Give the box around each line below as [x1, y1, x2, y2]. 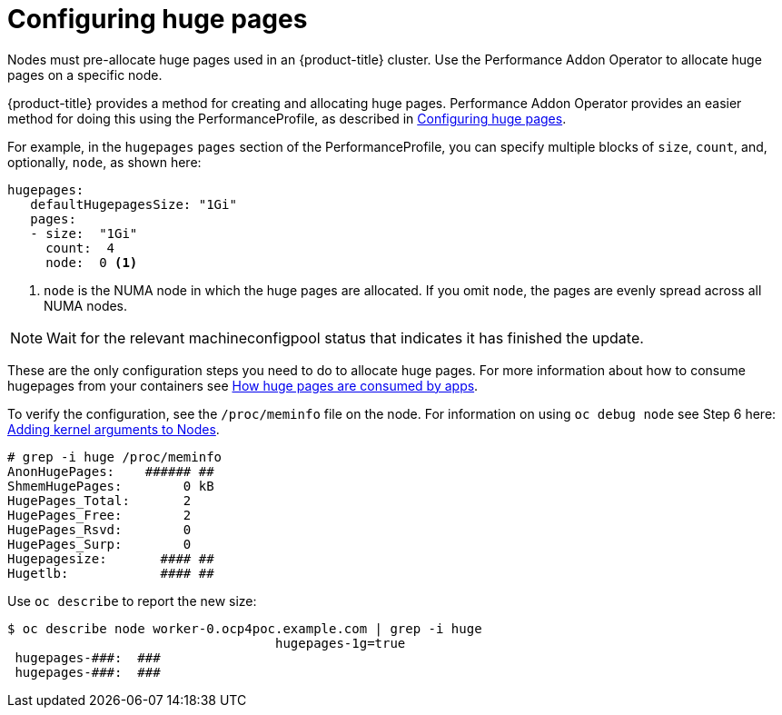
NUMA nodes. [44, 297, 128, 313]
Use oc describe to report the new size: [7, 592, 257, 609]
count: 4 [45, 240, 115, 255]
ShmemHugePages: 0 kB [7, 478, 214, 493]
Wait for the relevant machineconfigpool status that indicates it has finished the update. [46, 328, 644, 347]
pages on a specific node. [7, 66, 163, 83]
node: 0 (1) [45, 254, 138, 270]
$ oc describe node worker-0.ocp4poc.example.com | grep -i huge [7, 621, 482, 636]
